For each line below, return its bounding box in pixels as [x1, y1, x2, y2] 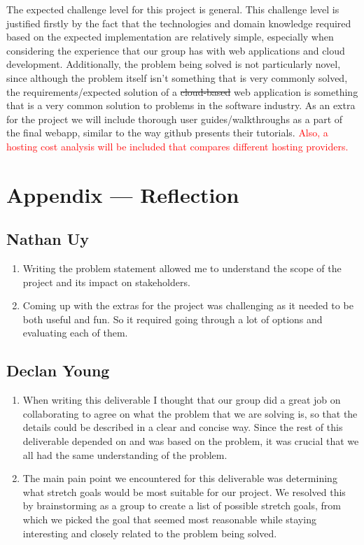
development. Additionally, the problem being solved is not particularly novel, [6, 57, 341, 71]
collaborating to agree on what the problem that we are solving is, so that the [22, 406, 358, 420]
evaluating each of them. [22, 325, 128, 340]
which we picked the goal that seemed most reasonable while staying [22, 512, 316, 527]
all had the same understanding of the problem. [22, 447, 227, 462]
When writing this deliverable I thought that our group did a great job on [22, 392, 341, 407]
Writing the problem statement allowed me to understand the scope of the [22, 261, 342, 276]
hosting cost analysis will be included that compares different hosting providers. [6, 139, 349, 153]
